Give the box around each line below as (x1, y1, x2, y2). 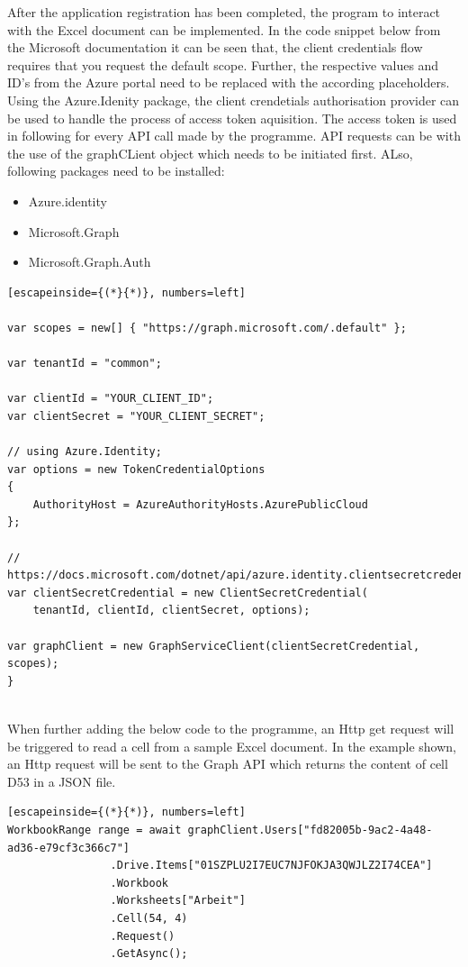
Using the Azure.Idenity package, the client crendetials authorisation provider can (7, 90, 460, 109)
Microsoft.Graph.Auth (28, 252, 151, 271)
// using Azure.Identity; (7, 445, 162, 459)
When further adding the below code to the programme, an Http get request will (7, 718, 454, 737)
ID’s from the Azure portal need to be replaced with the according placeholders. (7, 73, 450, 92)
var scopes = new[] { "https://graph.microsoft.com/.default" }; (7, 321, 407, 334)
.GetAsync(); (110, 947, 188, 961)
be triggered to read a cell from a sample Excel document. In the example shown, (7, 736, 457, 755)
